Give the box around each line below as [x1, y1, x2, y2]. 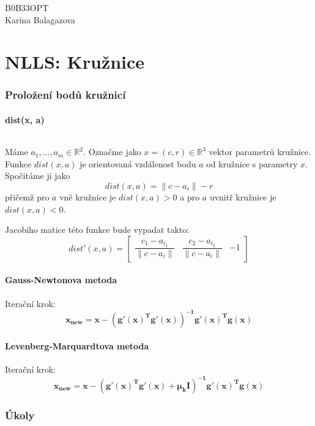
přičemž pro [5, 190, 50, 203]
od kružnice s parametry [206, 157, 298, 170]
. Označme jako [83, 145, 141, 158]
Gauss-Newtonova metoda [5, 273, 117, 286]
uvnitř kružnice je [209, 190, 276, 203]
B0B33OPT [5, 1, 49, 13]
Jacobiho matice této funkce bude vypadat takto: [5, 223, 190, 236]
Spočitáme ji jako [5, 169, 70, 182]
